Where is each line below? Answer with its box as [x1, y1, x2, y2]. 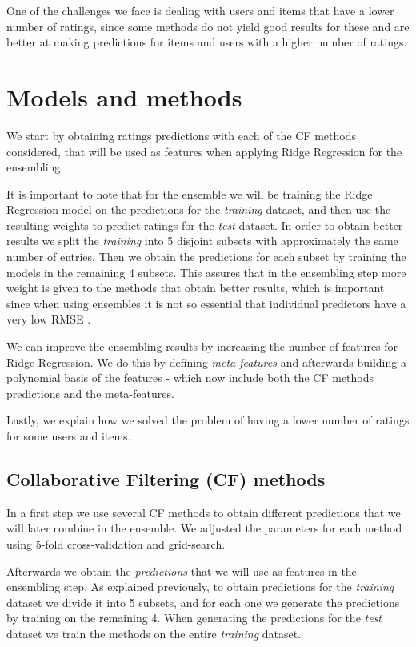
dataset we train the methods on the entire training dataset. [6, 625, 302, 641]
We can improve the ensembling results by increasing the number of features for [6, 338, 398, 355]
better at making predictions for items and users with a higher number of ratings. [6, 34, 407, 50]
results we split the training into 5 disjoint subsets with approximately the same [6, 232, 398, 249]
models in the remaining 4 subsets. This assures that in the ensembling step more [6, 263, 406, 280]
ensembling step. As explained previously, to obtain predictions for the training [6, 578, 394, 595]
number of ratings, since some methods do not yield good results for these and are [6, 18, 410, 34]
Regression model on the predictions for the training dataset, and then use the [6, 201, 391, 218]
